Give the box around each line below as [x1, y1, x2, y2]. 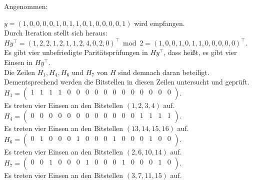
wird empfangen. [134, 17, 185, 28]
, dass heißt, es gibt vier [163, 47, 237, 57]
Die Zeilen [4, 66, 35, 77]
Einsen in [4, 56, 33, 67]
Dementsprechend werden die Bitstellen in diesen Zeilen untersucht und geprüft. [4, 76, 249, 87]
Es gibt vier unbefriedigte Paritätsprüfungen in [4, 47, 148, 57]
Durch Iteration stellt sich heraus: [4, 27, 107, 38]
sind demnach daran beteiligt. [118, 66, 209, 77]
